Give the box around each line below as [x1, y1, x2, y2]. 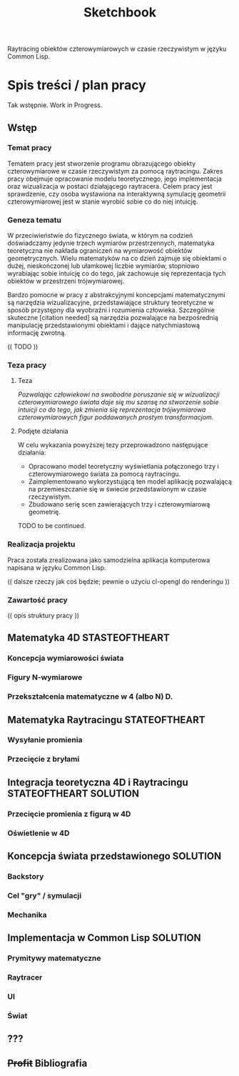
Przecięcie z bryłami [7, 754, 80, 764]
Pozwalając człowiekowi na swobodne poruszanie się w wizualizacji [17, 390, 220, 399]
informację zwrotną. [7, 329, 66, 337]
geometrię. [28, 508, 61, 517]
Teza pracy [7, 360, 47, 370]
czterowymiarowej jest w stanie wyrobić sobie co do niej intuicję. [7, 197, 198, 206]
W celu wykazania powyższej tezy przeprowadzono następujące [17, 441, 208, 449]
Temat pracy [7, 143, 52, 153]
